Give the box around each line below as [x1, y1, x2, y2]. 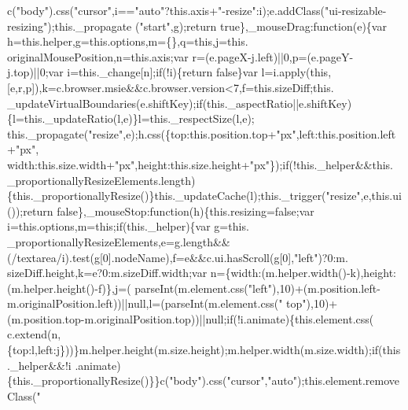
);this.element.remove [297, 372, 400, 389]
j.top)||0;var [7, 64, 64, 80]
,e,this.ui [360, 187, 402, 204]
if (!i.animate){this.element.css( [226, 310, 374, 327]
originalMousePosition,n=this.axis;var [7, 48, 189, 65]
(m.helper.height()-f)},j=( [7, 279, 131, 296]
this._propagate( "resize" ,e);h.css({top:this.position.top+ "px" [7, 125, 296, 142]
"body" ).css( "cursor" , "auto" [169, 372, 298, 389]
